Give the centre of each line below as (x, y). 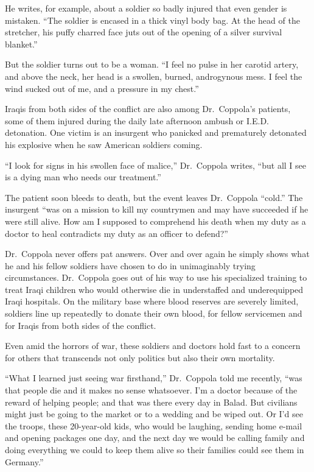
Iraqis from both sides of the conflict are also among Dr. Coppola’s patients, (148, 109)
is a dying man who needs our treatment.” (83, 177)
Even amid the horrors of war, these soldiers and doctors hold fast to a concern (153, 346)
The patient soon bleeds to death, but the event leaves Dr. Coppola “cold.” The (154, 197)
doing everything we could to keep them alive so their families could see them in (155, 449)
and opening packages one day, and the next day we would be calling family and (155, 438)
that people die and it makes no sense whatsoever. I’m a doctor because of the (151, 390)
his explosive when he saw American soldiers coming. (104, 144)
